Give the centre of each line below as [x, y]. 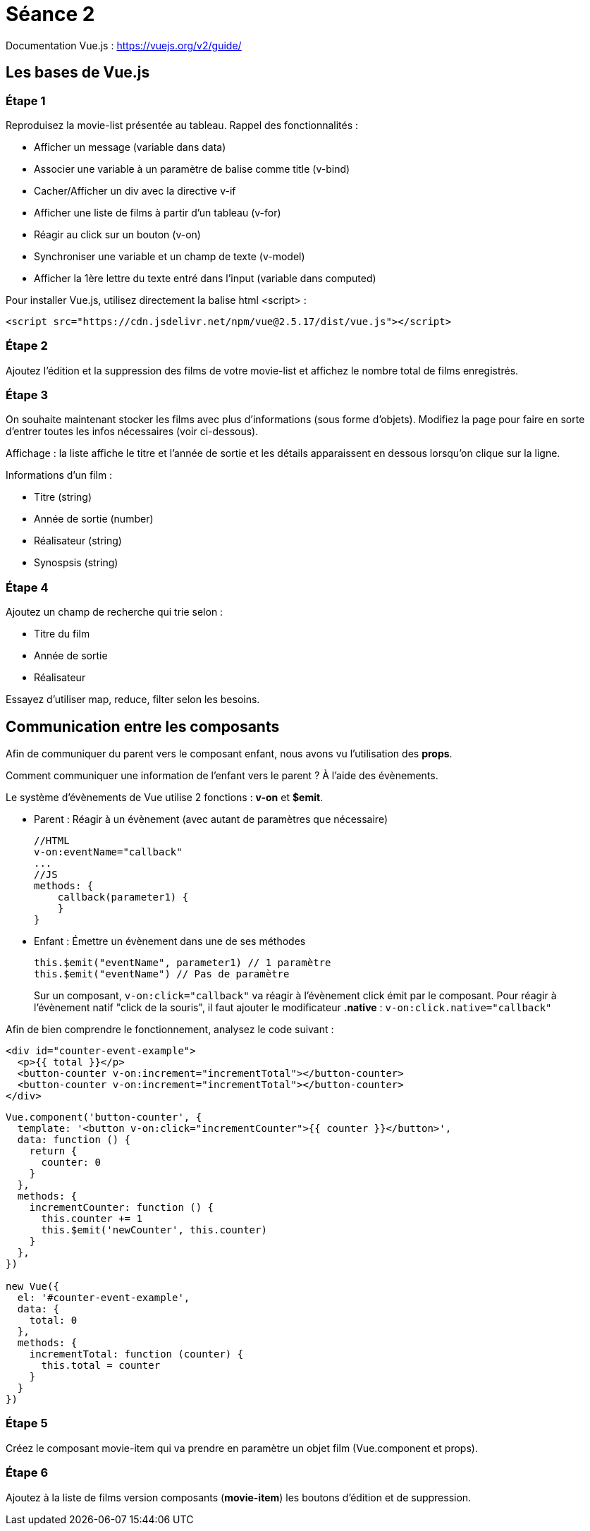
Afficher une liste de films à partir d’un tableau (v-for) [158, 212]
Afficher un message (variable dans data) [130, 147]
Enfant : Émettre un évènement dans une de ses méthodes [170, 941]
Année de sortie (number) [94, 519]
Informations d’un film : [59, 475]
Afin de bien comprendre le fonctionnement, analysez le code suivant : [170, 1030]
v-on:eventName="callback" [108, 852]
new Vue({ [32, 1287]
